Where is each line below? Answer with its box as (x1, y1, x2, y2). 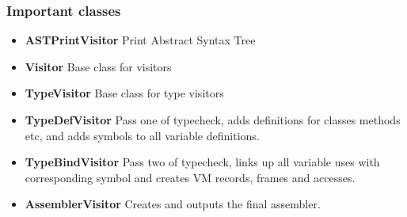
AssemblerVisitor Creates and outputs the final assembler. (25, 196, 321, 212)
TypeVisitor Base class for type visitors (25, 85, 224, 101)
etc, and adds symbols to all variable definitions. (25, 127, 260, 143)
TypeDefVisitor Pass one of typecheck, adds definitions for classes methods (25, 112, 401, 128)
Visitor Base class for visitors (25, 58, 172, 74)
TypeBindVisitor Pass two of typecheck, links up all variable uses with (25, 154, 380, 170)
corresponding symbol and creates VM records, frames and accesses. (25, 169, 356, 185)
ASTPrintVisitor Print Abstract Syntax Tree (25, 32, 256, 48)
